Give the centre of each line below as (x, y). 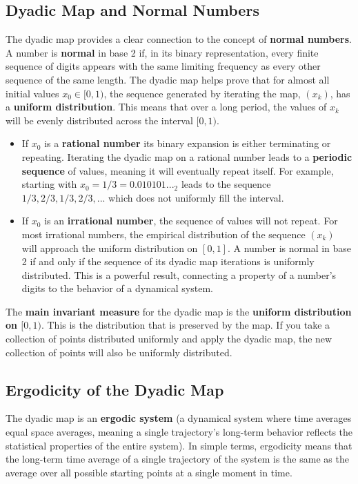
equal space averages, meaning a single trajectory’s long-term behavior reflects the (179, 432)
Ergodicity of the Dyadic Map (115, 389)
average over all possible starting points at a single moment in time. (149, 472)
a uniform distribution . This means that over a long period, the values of (166, 107)
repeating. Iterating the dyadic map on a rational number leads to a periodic (187, 156)
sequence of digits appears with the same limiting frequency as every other (163, 66)
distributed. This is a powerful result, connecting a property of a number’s (179, 274)
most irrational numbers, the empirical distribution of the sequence (163, 234)
